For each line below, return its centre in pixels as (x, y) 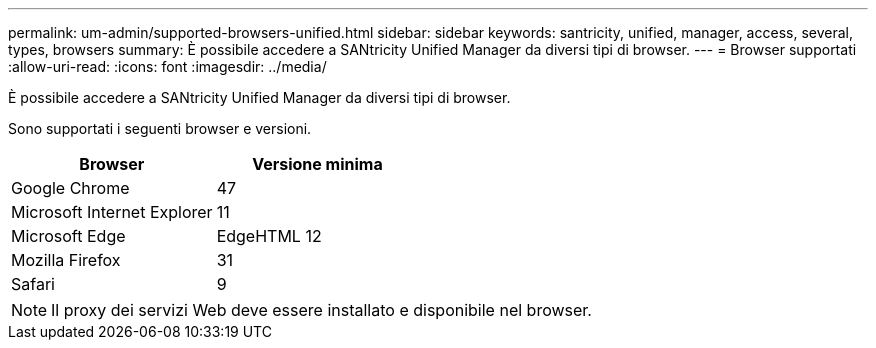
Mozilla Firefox (66, 260)
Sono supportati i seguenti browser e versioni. (160, 128)
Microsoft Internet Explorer (112, 212)
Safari (33, 284)
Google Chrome (70, 188)
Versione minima (317, 164)
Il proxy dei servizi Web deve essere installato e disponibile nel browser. (321, 310)
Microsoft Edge (68, 236)
